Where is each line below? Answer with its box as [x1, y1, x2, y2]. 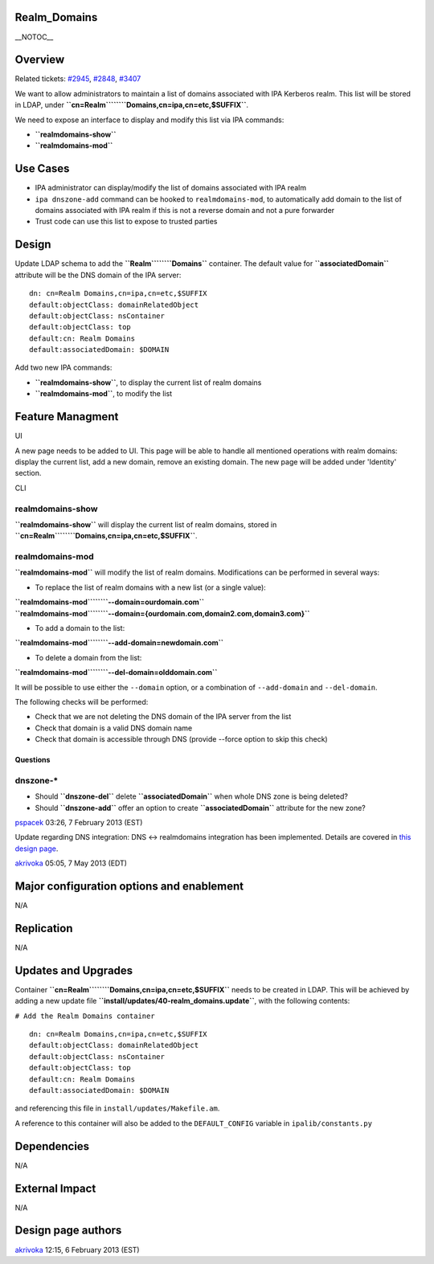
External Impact [14, 1181, 96, 1195]
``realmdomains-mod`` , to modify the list [35, 389, 173, 399]
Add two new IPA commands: [14, 362, 113, 373]
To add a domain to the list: [35, 623, 125, 632]
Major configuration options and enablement [14, 880, 244, 893]
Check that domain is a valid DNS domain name [35, 723, 193, 733]
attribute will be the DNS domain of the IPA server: [14, 270, 182, 280]
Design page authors [14, 1224, 122, 1237]
